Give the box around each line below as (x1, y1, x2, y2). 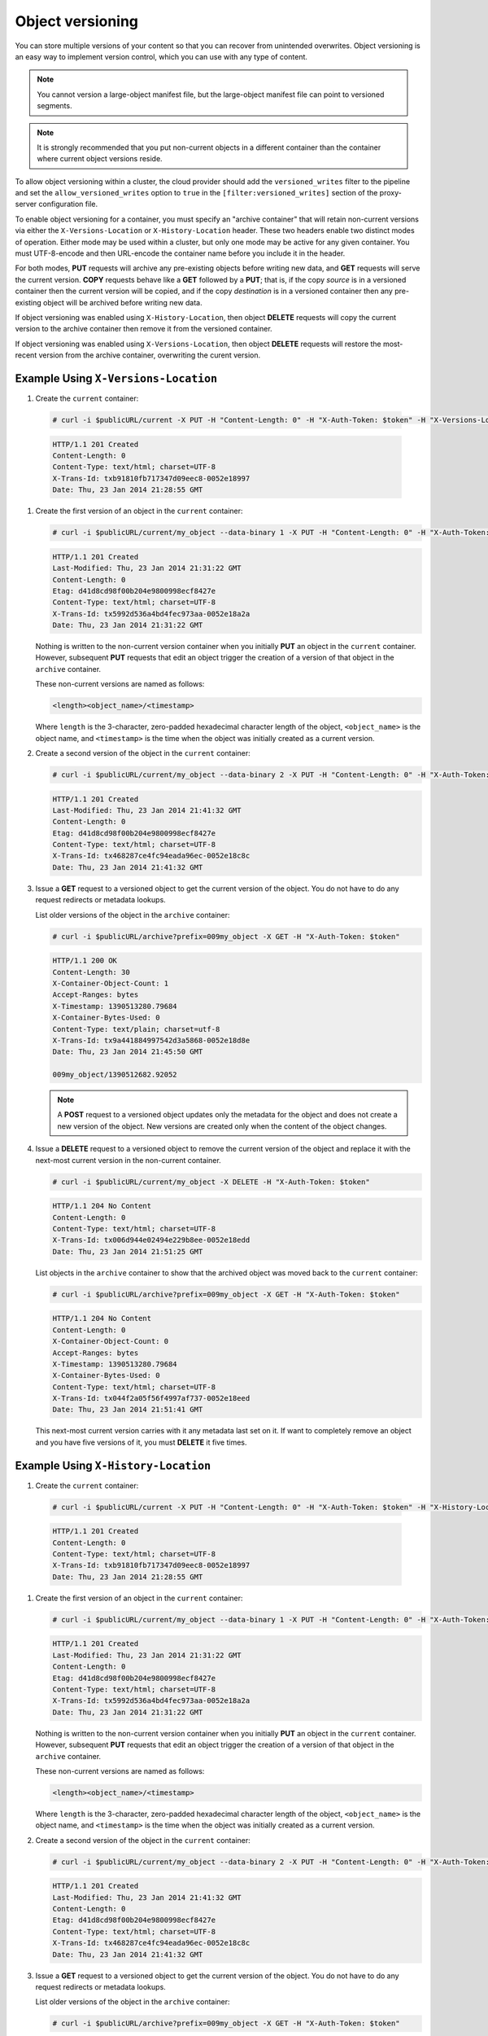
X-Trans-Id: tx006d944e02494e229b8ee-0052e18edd (52, 1235, 251, 1245)
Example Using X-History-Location (15, 1459, 211, 1472)
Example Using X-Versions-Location (15, 371, 218, 385)
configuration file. (38, 200, 98, 209)
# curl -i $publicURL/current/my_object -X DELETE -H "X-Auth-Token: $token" (52, 1177, 370, 1187)
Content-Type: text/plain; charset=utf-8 (52, 1025, 220, 1033)
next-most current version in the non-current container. (35, 1155, 221, 1165)
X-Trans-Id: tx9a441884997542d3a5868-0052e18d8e (52, 1035, 251, 1045)
